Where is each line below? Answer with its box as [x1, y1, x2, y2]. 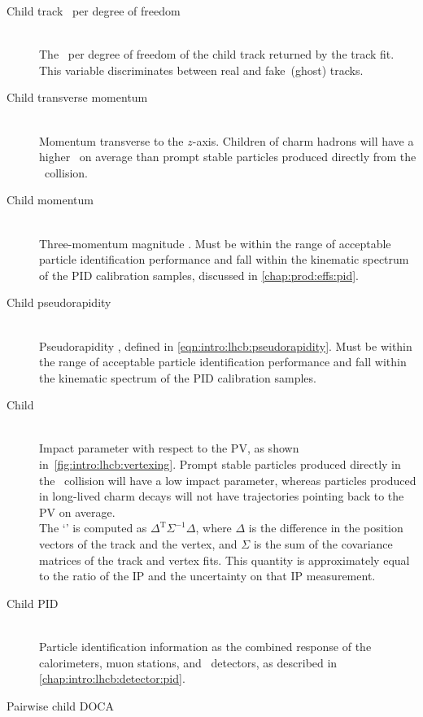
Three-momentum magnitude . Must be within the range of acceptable [39, 234, 391, 251]
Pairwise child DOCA [7, 697, 114, 714]
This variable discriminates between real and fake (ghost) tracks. [39, 61, 364, 78]
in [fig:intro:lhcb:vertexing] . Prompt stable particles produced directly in [39, 456, 401, 473]
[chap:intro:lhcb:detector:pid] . [39, 670, 185, 687]
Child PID [7, 594, 59, 611]
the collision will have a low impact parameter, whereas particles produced [39, 471, 416, 488]
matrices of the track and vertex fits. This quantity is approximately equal [39, 551, 410, 568]
